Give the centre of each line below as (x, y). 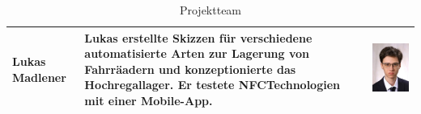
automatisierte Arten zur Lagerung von (197, 53)
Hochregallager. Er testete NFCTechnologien (213, 85)
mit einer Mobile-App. (149, 100)
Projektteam (210, 10)
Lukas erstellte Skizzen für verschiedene (198, 37)
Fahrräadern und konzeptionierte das (190, 69)
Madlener (39, 77)
